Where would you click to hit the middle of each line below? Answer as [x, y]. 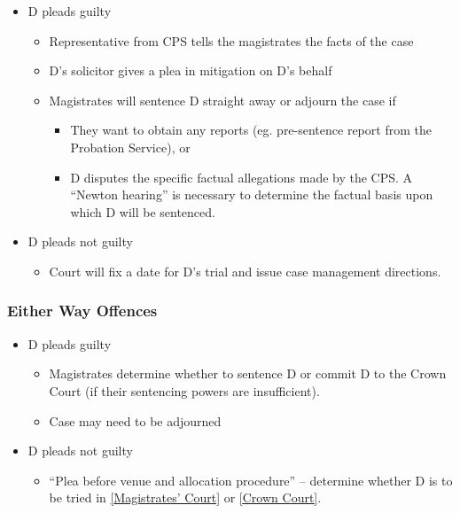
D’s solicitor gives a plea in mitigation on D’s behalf [191, 70]
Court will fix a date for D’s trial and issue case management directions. [245, 271]
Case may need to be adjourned [135, 420]
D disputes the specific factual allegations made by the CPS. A [242, 177]
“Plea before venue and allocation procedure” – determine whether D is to [251, 480]
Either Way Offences [82, 311]
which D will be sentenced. [143, 211]
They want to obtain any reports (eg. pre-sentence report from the [251, 130]
